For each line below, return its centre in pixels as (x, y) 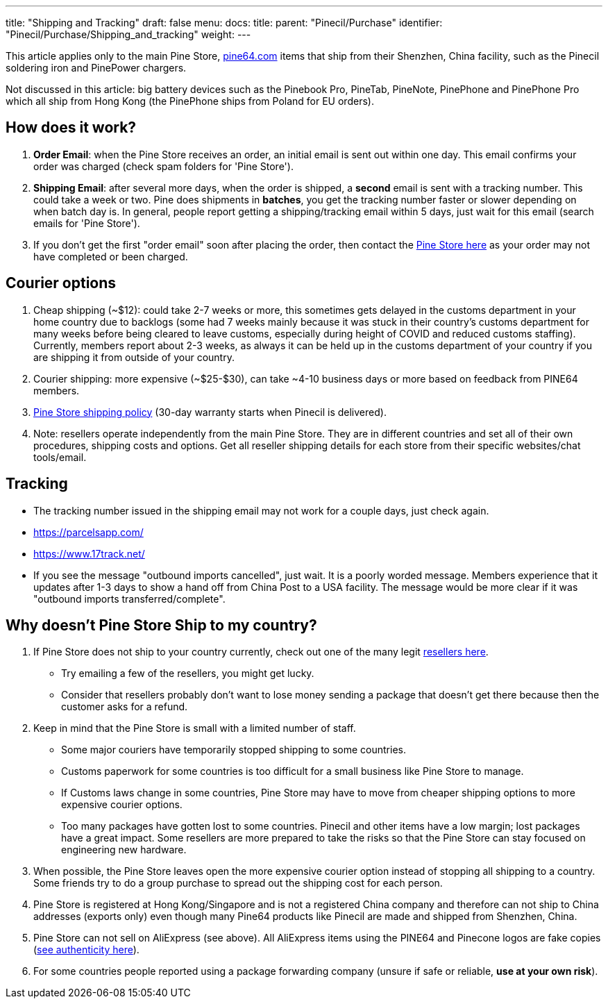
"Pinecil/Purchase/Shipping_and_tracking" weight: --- (128, 34)
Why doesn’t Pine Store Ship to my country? (161, 625)
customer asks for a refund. (125, 707)
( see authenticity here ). (86, 950)
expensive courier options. (122, 805)
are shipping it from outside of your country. (134, 357)
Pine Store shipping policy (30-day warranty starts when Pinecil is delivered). (210, 412)
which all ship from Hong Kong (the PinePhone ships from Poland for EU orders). (190, 101)
